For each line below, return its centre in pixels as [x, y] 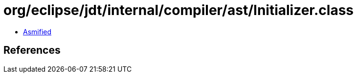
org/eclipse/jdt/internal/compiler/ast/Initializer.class [179, 10]
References [32, 50]
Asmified [37, 31]
